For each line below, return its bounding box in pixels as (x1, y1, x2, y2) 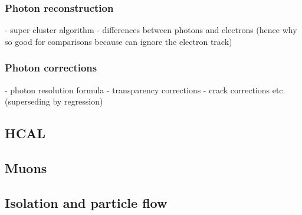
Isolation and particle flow (5, 193, 168, 211)
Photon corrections (5, 60, 97, 75)
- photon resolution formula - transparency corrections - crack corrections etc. (5, 83, 285, 96)
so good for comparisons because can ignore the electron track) (5, 35, 232, 47)
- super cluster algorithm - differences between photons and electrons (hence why (5, 24, 297, 36)
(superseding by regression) (5, 95, 103, 107)
